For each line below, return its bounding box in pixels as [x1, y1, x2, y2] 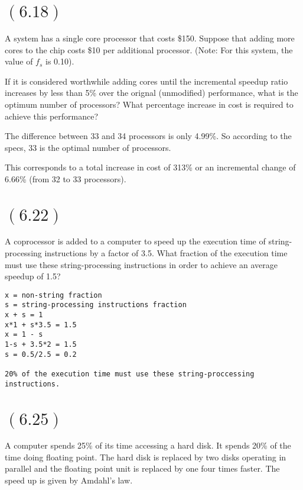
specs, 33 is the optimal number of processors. [5, 141, 171, 153]
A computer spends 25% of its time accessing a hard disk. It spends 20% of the [5, 439, 291, 452]
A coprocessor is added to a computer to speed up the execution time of [5, 235, 266, 247]
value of [5, 55, 33, 67]
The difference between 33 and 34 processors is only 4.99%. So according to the [5, 130, 292, 142]
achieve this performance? [5, 109, 99, 122]
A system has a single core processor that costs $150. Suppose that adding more [5, 31, 295, 44]
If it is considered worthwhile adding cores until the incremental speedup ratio [5, 75, 288, 87]
